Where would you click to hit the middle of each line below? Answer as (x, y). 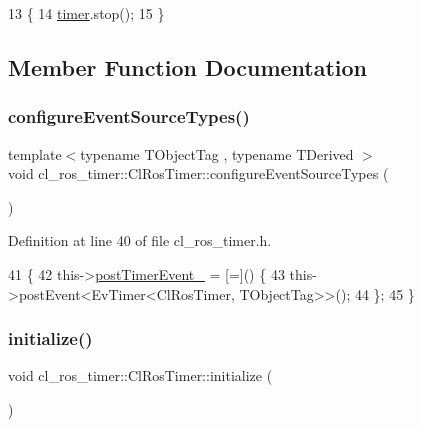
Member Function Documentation (188, 66)
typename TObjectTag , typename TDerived (217, 153)
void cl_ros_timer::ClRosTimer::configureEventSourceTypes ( (198, 173)
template (35, 153)
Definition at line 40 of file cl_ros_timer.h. (140, 240)
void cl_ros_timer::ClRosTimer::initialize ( (140, 375)
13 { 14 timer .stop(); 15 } (86, 13)
